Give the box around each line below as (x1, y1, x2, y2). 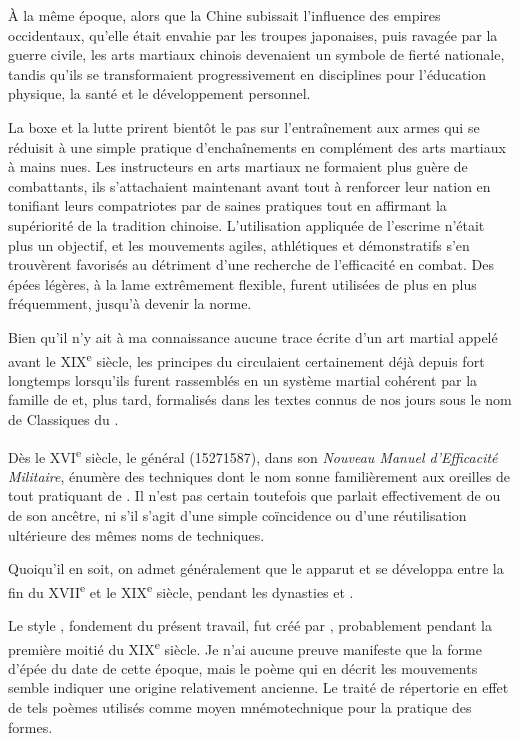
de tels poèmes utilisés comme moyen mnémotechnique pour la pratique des (8, 697, 472, 718)
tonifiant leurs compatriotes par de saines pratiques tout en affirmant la (8, 195, 447, 216)
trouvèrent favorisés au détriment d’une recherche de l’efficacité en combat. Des (8, 254, 494, 275)
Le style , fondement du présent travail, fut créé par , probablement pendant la (8, 615, 492, 635)
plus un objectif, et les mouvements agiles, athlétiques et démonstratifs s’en (8, 234, 470, 255)
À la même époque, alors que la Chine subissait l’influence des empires (8, 5, 441, 25)
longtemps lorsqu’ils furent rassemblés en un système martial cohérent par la (8, 369, 478, 390)
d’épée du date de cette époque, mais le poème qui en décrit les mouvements (8, 657, 478, 678)
